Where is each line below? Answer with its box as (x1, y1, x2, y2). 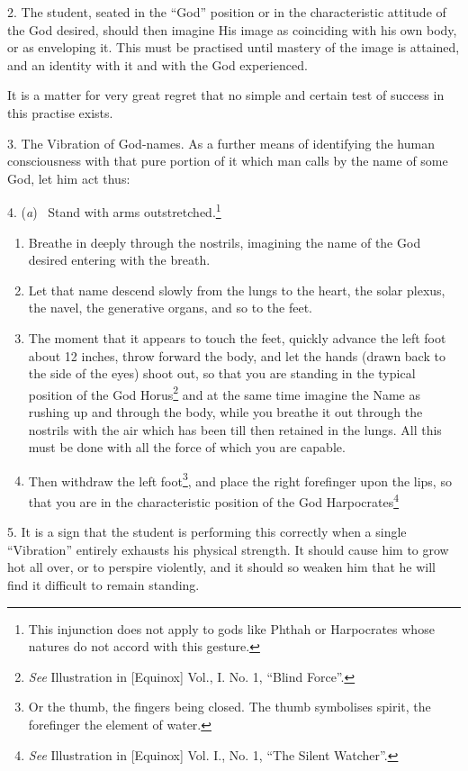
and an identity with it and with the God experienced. (7, 55, 308, 74)
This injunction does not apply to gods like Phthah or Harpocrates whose (28, 619, 435, 638)
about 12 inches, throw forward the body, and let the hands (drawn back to (28, 346, 445, 365)
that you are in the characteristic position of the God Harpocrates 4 (28, 490, 400, 511)
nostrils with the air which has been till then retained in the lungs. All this (28, 420, 442, 439)
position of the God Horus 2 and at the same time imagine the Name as (28, 382, 421, 404)
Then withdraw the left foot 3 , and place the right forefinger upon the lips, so (28, 468, 452, 490)
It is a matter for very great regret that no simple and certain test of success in (7, 86, 445, 104)
